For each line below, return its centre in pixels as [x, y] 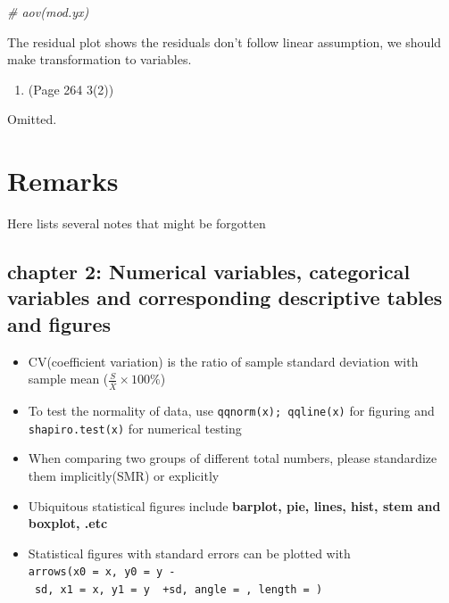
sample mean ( [68, 379]
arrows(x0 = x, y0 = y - [102, 572]
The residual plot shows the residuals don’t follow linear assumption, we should [224, 41]
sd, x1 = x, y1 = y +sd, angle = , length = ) [179, 590]
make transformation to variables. [100, 59]
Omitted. [32, 119]
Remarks [63, 181]
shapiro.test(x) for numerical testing [135, 428]
